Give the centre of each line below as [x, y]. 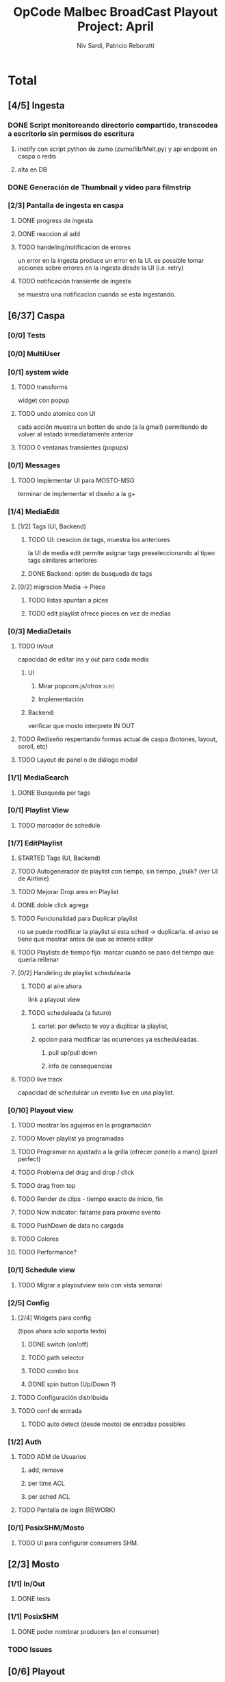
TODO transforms [42, 387]
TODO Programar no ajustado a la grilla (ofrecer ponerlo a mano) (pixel [118, 1152]
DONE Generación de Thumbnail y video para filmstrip [100, 187]
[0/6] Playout [37, 1671]
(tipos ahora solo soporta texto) [62, 1331]
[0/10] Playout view [41, 1110]
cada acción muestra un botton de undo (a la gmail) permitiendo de [112, 427]
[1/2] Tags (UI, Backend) [52, 526]
